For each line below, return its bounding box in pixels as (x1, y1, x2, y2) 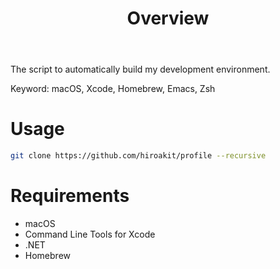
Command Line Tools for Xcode (24, 228, 156, 240)
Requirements (10, 185, 130, 207)
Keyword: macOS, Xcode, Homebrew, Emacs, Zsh (10, 83, 216, 95)
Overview (126, 7, 210, 30)
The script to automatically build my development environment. (10, 63, 271, 76)
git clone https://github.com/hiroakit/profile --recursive (10, 151, 267, 161)
